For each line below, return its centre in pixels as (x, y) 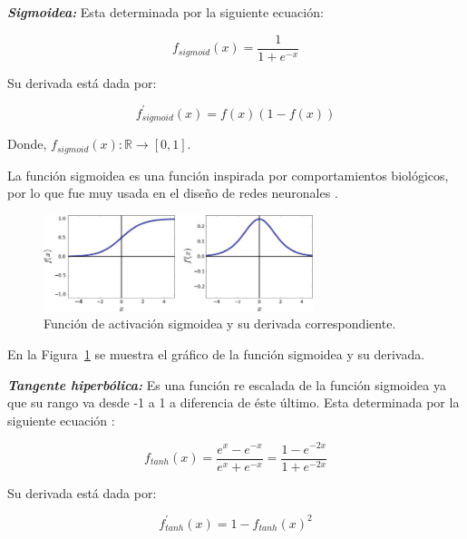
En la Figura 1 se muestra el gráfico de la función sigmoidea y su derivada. (216, 354)
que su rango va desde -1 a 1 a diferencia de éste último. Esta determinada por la (233, 402)
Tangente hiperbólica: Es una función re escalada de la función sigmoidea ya (227, 384)
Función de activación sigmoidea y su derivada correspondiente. (220, 323)
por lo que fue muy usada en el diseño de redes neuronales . (173, 193)
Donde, (27, 144)
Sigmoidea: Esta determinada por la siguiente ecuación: (165, 12)
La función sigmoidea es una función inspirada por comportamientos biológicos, (228, 175)
